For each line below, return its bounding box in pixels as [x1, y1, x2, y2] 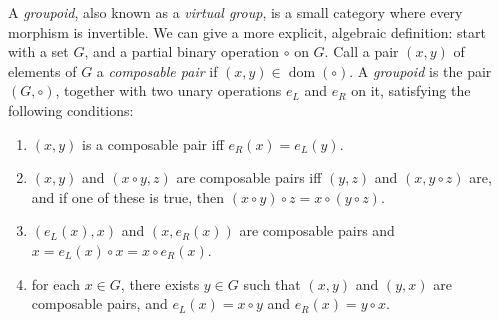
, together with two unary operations [55, 80, 282, 101]
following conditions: [8, 99, 134, 120]
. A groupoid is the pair [349, 60, 492, 81]
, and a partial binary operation [84, 41, 280, 62]
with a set [8, 41, 69, 62]
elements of [8, 60, 77, 81]
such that [243, 273, 301, 294]
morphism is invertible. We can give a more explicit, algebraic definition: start [8, 21, 486, 42]
